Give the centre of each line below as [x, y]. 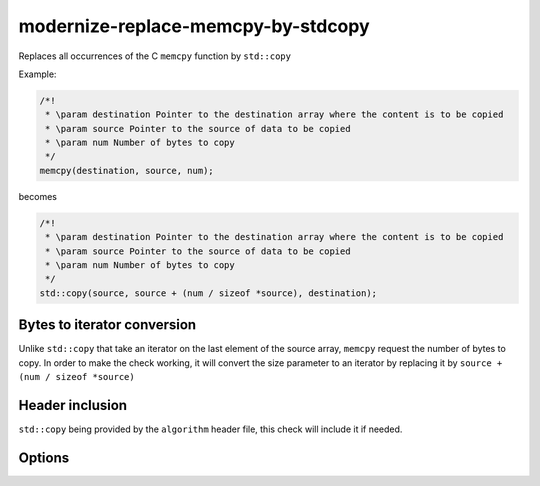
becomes [37, 196]
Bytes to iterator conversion [107, 325]
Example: [37, 74]
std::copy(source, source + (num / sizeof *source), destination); [208, 293]
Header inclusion [73, 405]
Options [44, 457]
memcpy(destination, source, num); [126, 170]
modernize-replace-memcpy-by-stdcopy [194, 26]
